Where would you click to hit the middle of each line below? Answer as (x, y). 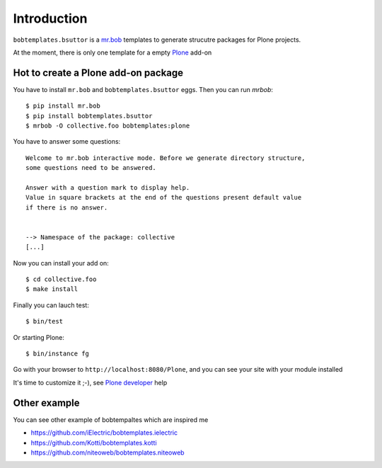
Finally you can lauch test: (51, 305)
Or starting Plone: (39, 337)
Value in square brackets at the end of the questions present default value (164, 198)
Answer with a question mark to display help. (108, 187)
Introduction (50, 18)
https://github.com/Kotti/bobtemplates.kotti (94, 443)
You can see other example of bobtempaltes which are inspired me (111, 420)
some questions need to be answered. (91, 168)
